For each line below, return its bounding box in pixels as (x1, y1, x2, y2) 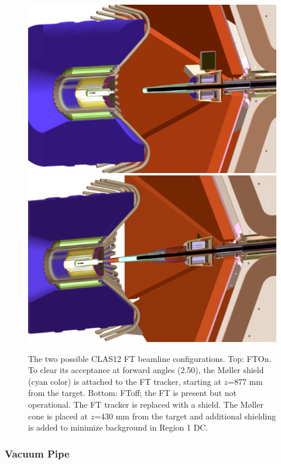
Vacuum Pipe (5, 446, 70, 460)
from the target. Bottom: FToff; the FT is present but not (28, 387, 237, 399)
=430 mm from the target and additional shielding (94, 409, 276, 422)
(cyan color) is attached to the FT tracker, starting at (28, 375, 221, 387)
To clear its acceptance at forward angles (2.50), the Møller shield (28, 364, 264, 376)
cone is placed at (28, 409, 88, 422)
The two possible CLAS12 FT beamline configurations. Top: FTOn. (28, 352, 272, 364)
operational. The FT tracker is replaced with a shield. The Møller (28, 398, 263, 410)
